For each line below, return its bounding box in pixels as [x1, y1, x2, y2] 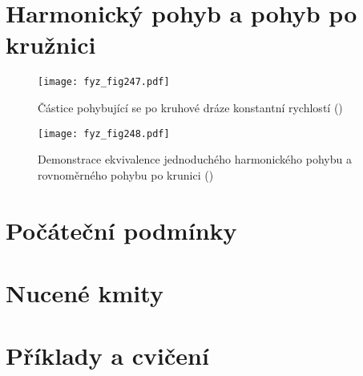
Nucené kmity [6, 276, 163, 309]
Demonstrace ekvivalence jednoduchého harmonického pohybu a [38, 151, 352, 168]
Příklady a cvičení [6, 339, 209, 372]
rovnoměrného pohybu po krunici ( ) [38, 166, 214, 183]
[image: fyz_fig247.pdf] [38, 76, 170, 88]
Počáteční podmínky [6, 213, 237, 246]
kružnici [6, 28, 96, 61]
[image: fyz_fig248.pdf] [38, 127, 170, 139]
